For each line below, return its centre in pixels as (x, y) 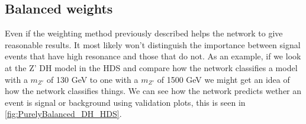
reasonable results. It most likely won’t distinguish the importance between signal (153, 44)
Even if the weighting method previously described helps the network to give (144, 33)
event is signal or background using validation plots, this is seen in (125, 102)
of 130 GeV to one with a (93, 79)
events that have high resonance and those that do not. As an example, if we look (153, 56)
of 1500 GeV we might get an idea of (223, 79)
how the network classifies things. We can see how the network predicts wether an (153, 91)
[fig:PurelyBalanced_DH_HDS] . (63, 114)
